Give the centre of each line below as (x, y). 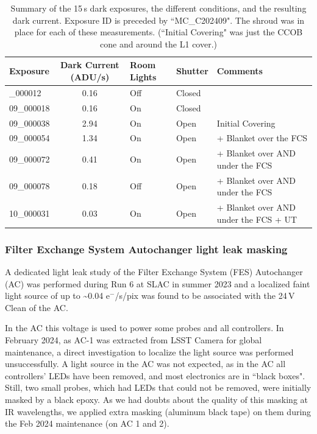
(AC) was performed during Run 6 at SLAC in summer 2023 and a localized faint (158, 283)
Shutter (192, 71)
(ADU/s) (90, 76)
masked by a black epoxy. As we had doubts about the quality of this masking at (156, 399)
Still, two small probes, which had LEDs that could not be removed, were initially (158, 387)
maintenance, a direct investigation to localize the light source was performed (149, 352)
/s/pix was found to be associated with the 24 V (205, 296)
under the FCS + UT (257, 219)
